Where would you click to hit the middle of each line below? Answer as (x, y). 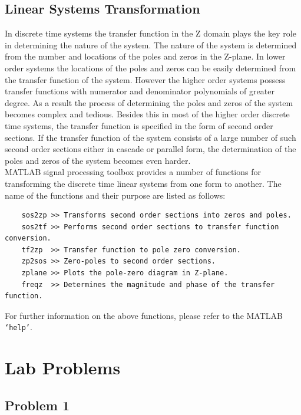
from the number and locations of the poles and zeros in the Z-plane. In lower (145, 56)
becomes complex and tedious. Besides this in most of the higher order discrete (147, 114)
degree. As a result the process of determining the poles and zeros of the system (149, 102)
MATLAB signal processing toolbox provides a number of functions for (133, 172)
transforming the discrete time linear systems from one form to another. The (143, 183)
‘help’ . (19, 327)
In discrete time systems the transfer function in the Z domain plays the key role (150, 33)
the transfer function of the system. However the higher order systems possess (145, 79)
